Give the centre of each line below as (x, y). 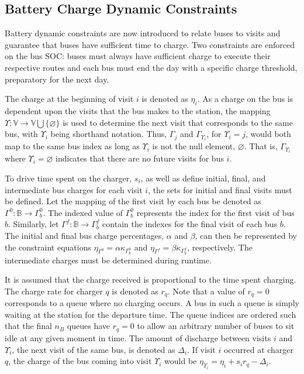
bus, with (21, 134)
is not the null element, (194, 146)
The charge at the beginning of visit (69, 99)
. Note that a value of (206, 291)
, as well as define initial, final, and (203, 178)
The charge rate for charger (54, 291)
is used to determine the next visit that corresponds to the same (178, 122)
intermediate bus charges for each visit (74, 189)
